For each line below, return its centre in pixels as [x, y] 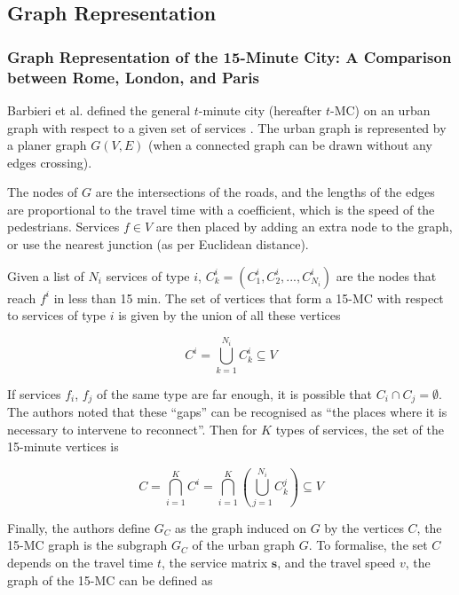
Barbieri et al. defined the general [99, 110]
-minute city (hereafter [260, 110]
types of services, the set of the [360, 429]
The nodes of [43, 192]
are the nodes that [386, 275]
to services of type [57, 315]
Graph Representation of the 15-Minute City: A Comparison [229, 56]
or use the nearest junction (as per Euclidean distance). [158, 244]
